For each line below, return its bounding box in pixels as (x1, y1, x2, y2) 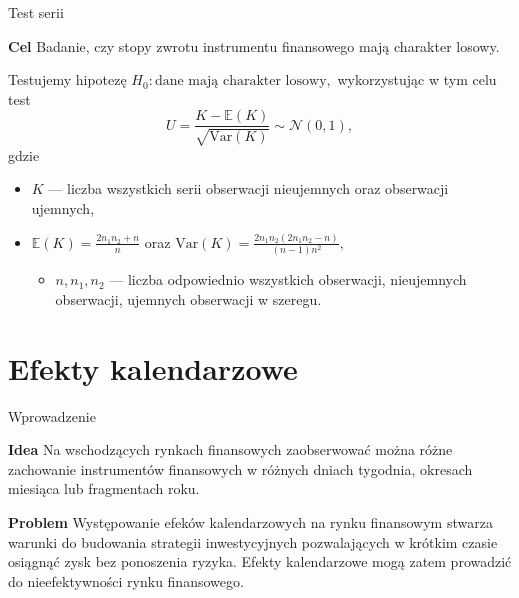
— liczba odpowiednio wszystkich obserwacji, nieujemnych (109, 269, 467, 290)
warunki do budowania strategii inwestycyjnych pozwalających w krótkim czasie (8, 531, 498, 552)
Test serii (8, 2, 64, 22)
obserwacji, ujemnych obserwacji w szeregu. (55, 288, 322, 309)
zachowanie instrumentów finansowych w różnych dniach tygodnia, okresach (8, 458, 473, 479)
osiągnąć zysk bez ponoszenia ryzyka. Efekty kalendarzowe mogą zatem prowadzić (8, 551, 512, 572)
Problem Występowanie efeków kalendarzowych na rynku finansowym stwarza (8, 511, 493, 532)
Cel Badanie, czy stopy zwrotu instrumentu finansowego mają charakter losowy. (8, 35, 500, 56)
